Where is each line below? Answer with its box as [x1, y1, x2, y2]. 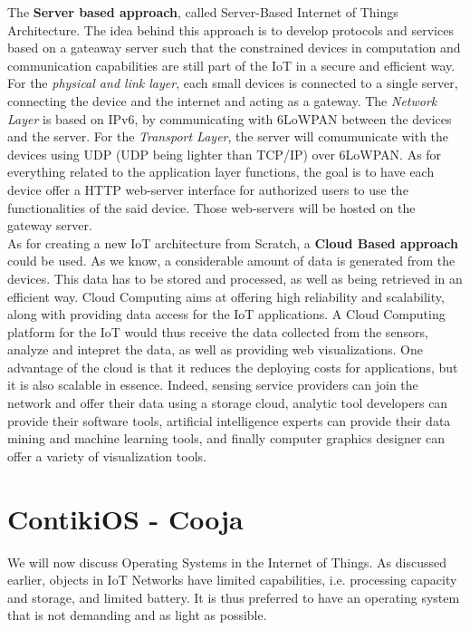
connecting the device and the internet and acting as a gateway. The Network [7, 91, 437, 110]
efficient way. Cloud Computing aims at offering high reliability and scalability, [7, 286, 445, 305]
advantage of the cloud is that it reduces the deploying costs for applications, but [7, 357, 458, 376]
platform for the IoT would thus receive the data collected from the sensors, [7, 322, 428, 341]
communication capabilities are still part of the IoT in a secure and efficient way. [7, 55, 456, 74]
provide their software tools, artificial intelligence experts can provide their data [7, 411, 451, 430]
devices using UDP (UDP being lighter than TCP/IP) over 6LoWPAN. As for [7, 144, 442, 163]
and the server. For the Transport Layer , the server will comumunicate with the [7, 127, 449, 146]
